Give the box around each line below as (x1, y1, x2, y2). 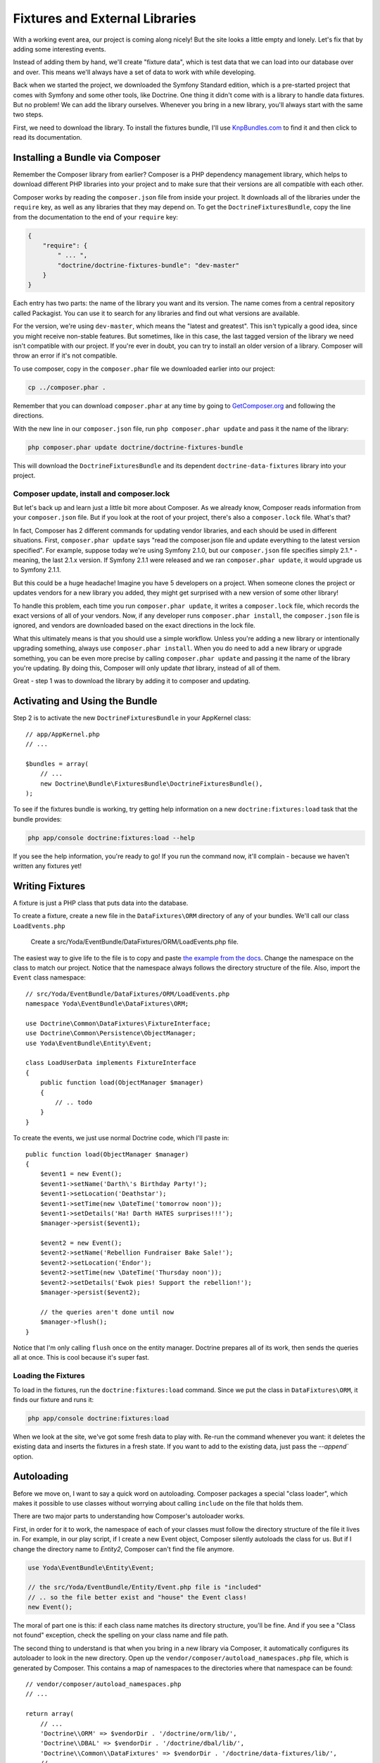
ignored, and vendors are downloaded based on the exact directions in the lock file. (13, 621, 256, 630)
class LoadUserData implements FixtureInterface (25, 1059, 196, 1067)
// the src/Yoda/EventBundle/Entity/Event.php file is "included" (27, 1583, 262, 1592)
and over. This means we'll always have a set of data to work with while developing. (13, 68, 256, 76)
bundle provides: (13, 815, 63, 823)
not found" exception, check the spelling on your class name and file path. (13, 1631, 229, 1640)
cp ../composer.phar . (27, 383, 106, 391)
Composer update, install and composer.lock (13, 489, 170, 499)
